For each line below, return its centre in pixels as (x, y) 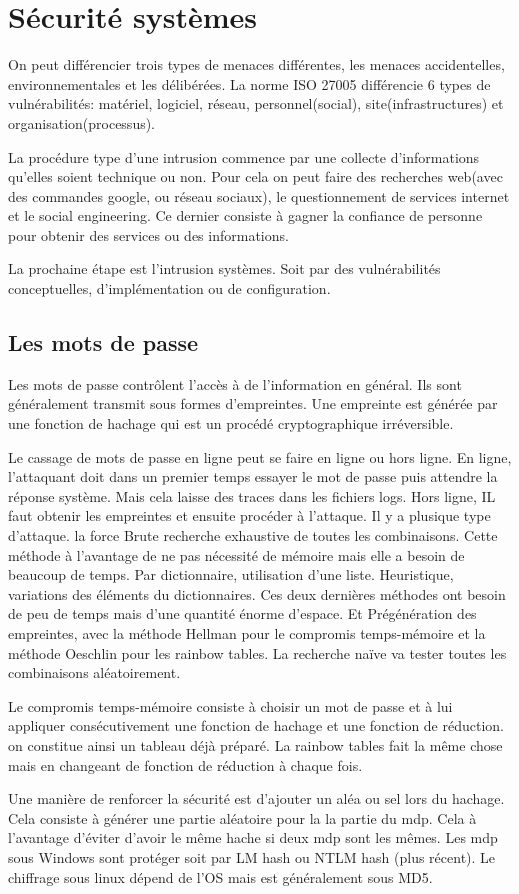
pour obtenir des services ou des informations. (148, 234)
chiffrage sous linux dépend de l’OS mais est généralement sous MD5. (220, 876)
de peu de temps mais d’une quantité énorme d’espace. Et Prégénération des (242, 613)
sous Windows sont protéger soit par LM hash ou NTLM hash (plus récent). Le (252, 856)
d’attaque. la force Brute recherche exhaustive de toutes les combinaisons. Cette (253, 535)
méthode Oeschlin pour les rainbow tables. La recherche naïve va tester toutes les (257, 652)
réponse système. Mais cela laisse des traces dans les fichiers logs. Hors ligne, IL (252, 495)
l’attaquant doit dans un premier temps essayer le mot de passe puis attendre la (253, 476)
